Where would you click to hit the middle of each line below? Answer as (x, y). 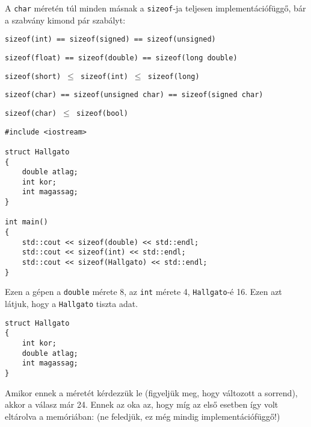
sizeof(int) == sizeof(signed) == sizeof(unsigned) (110, 40)
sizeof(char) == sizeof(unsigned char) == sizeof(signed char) (134, 95)
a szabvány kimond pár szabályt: (65, 20)
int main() (26, 222)
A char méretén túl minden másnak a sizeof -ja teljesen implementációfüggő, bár (155, 8)
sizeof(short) (33, 76)
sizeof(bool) (102, 113)
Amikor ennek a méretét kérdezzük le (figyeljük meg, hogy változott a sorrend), (151, 392)
